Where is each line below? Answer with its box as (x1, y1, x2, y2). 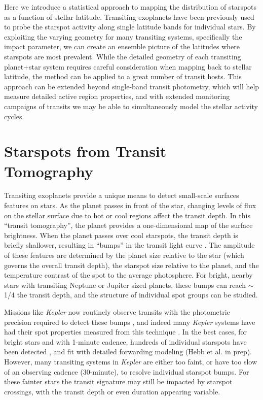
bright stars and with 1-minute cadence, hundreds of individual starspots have (4, 336, 247, 347)
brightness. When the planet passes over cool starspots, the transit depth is (4, 229, 238, 240)
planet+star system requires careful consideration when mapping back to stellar (4, 61, 252, 72)
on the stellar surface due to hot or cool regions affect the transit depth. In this (4, 210, 250, 220)
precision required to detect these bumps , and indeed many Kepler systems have (4, 316, 255, 327)
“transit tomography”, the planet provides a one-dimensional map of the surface (4, 220, 253, 230)
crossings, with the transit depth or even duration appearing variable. (4, 386, 220, 396)
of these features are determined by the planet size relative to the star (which (4, 250, 244, 260)
